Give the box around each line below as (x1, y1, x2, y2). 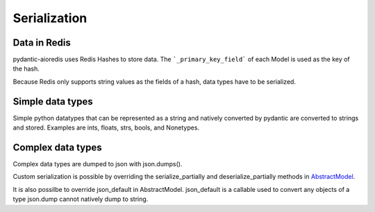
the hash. (12, 64, 40, 73)
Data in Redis (12, 37, 71, 48)
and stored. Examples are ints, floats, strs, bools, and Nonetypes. (12, 123, 200, 132)
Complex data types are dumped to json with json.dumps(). (12, 160, 183, 168)
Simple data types (12, 96, 93, 107)
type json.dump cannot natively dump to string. (12, 195, 149, 204)
